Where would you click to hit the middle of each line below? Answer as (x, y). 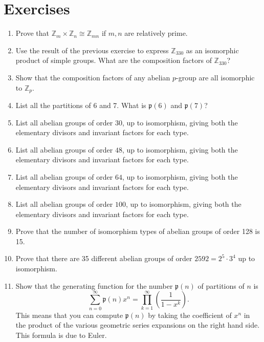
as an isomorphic (212, 50)
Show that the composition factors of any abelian (93, 77)
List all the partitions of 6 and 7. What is (81, 105)
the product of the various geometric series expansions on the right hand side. (138, 325)
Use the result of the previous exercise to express (92, 50)
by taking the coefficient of (190, 315)
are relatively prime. (156, 33)
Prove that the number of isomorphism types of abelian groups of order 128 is (138, 231)
